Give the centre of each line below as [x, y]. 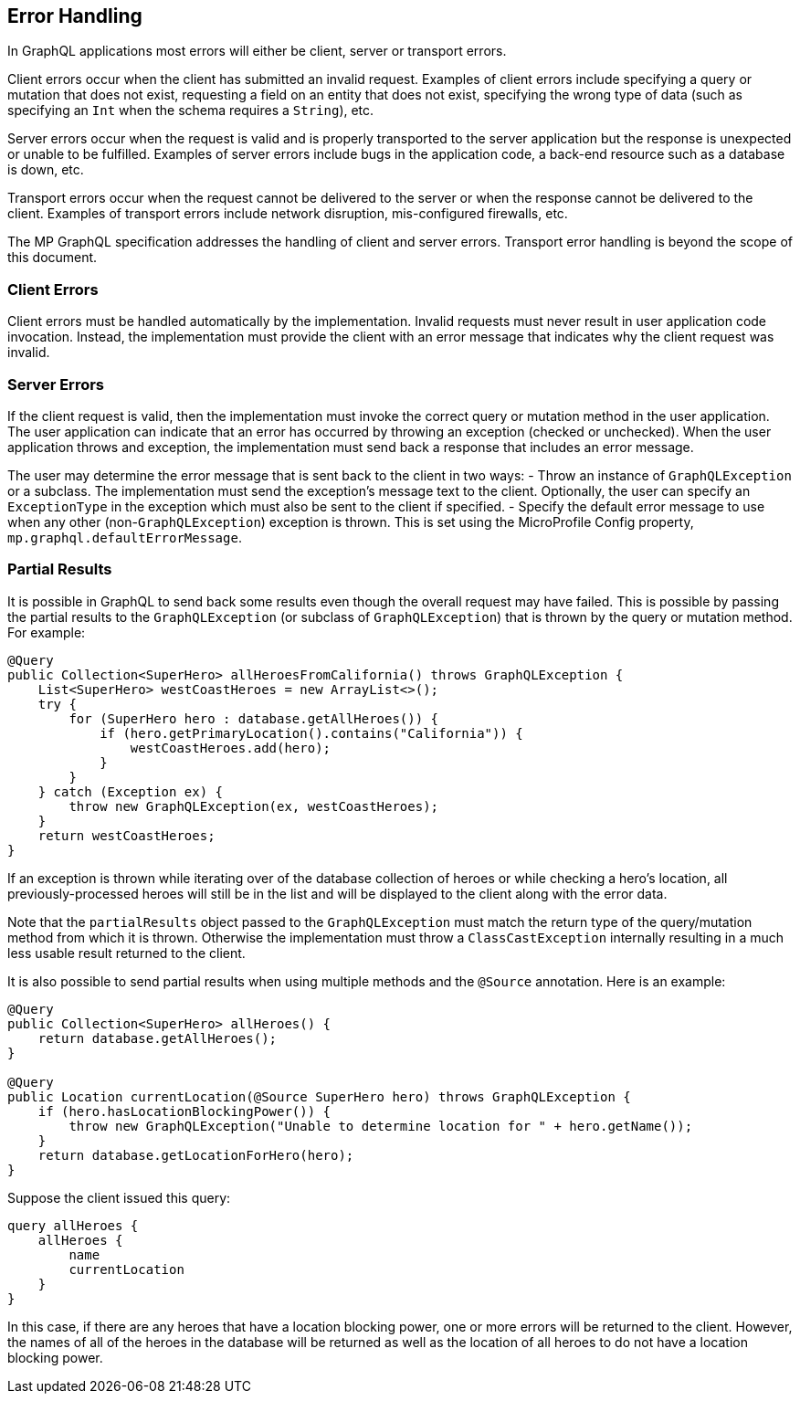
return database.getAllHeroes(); [158, 1038]
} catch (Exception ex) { [131, 791]
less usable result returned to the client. [126, 953]
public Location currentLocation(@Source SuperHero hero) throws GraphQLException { [319, 1096]
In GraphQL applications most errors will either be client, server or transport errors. [257, 51]
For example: [47, 632]
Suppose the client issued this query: [119, 1197]
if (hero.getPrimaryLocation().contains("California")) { [311, 733]
